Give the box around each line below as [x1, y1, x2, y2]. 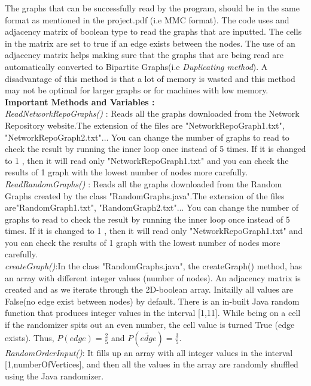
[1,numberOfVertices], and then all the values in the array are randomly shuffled [5, 358, 298, 370]
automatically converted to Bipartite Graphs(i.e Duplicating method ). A [5, 60, 268, 72]
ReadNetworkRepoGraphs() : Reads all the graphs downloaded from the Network [5, 107, 300, 120]
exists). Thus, [5, 331, 54, 344]
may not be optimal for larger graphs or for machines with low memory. [5, 84, 269, 96]
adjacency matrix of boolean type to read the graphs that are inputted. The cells [5, 25, 302, 38]
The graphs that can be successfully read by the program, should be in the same [5, 2, 300, 14]
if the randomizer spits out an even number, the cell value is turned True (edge [5, 318, 295, 331]
